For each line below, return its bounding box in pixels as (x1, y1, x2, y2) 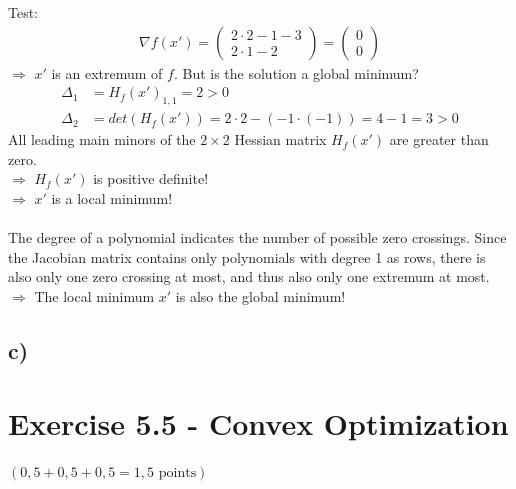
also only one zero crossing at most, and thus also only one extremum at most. (8, 266, 490, 287)
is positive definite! (93, 168, 209, 189)
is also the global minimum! (175, 285, 346, 306)
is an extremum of (51, 62, 163, 83)
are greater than (389, 129, 489, 150)
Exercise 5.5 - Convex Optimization (8, 403, 509, 444)
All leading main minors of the (8, 129, 196, 150)
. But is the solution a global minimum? (173, 62, 419, 83)
